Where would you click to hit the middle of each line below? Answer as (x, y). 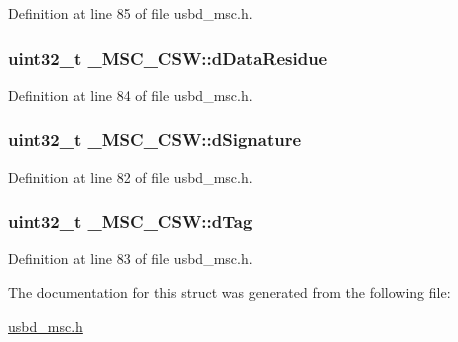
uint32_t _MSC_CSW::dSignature (155, 139)
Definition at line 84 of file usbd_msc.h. (130, 94)
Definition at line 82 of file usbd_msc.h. (130, 176)
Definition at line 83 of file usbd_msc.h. (130, 258)
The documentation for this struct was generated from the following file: (229, 292)
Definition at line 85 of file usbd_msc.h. (130, 13)
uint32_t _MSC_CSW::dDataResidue (168, 57)
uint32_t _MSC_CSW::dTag (130, 221)
